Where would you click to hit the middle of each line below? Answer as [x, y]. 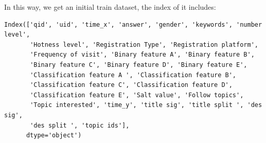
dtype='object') [54, 136]
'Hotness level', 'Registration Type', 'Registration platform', [144, 44]
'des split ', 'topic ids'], [80, 125]
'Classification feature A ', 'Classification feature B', [133, 75]
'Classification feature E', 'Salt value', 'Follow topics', [137, 95]
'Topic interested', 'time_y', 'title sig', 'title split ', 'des [146, 105]
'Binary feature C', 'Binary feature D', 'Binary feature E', [139, 65]
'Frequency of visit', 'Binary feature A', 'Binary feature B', [142, 55]
